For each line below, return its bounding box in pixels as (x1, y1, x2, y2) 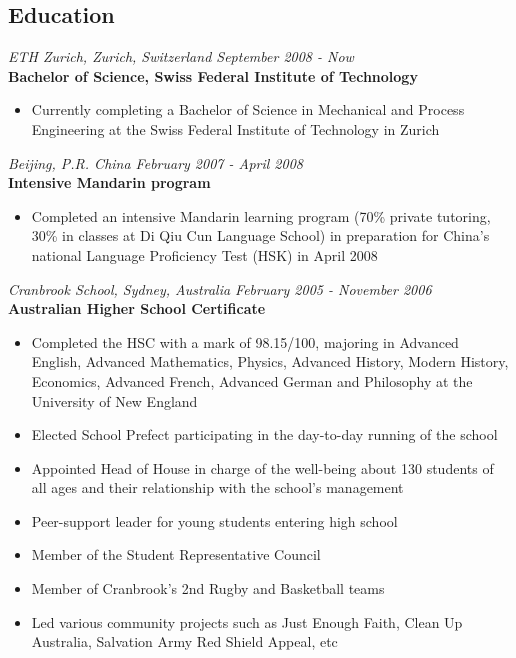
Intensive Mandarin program (8, 172, 211, 193)
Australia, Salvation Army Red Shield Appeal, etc (31, 631, 338, 652)
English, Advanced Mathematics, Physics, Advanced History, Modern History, (31, 351, 509, 372)
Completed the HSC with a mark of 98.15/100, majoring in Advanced (31, 331, 459, 352)
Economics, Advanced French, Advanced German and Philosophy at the (31, 370, 473, 391)
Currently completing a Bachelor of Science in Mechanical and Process (31, 99, 465, 120)
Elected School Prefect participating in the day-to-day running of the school (31, 424, 498, 445)
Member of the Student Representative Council (31, 544, 321, 565)
